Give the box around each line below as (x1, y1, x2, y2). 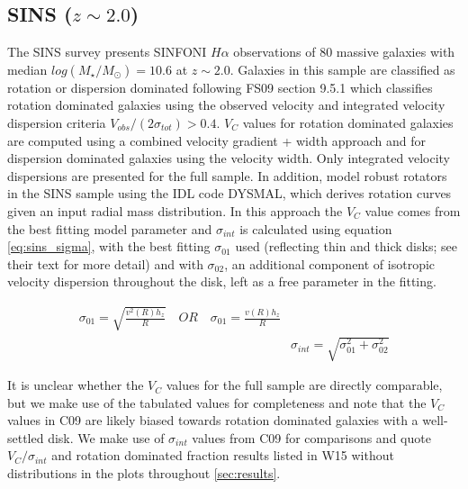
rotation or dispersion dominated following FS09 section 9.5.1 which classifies (7, 77, 433, 96)
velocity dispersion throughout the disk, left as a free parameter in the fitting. (7, 272, 436, 291)
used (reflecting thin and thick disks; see (235, 237, 457, 256)
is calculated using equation (239, 219, 392, 238)
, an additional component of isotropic (224, 254, 436, 273)
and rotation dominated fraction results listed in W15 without (51, 446, 394, 465)
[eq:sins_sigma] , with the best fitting (7, 237, 211, 256)
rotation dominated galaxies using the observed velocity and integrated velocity (7, 95, 445, 114)
